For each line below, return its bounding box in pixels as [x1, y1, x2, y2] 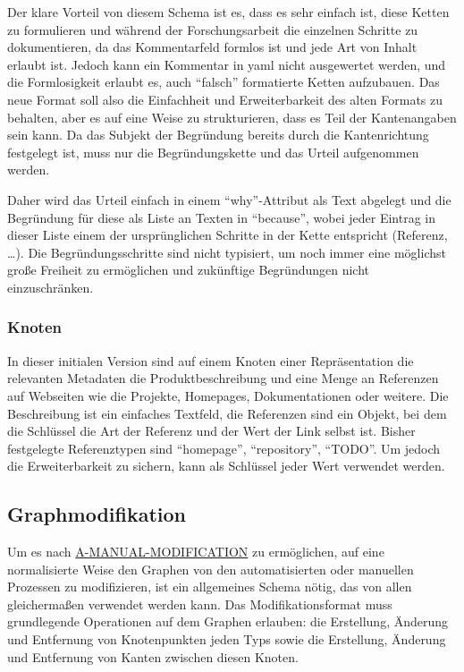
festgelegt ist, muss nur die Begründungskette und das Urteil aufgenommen [7, 142, 419, 161]
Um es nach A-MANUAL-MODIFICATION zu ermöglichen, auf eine [7, 542, 384, 561]
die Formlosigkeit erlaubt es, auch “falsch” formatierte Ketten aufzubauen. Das [7, 72, 440, 91]
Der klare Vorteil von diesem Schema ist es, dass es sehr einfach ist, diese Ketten [7, 3, 450, 21]
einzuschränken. [7, 277, 94, 296]
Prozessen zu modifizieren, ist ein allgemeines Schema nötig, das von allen [7, 577, 412, 596]
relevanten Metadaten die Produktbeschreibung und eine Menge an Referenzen [7, 369, 439, 387]
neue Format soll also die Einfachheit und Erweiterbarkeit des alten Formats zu [7, 89, 443, 108]
